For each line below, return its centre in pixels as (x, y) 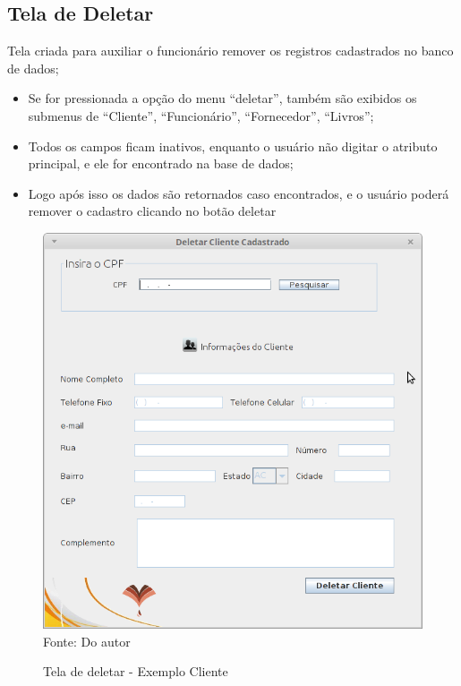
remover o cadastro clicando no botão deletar (152, 211)
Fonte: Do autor (87, 641)
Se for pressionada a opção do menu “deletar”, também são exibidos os (222, 98)
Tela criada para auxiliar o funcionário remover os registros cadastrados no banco (230, 51)
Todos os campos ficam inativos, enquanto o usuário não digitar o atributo (233, 146)
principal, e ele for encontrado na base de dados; (161, 163)
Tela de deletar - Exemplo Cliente (136, 671)
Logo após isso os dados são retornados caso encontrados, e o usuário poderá (239, 193)
